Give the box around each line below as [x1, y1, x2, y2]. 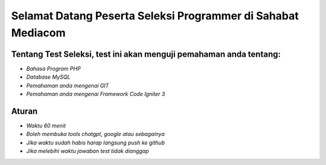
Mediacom [11, 26, 66, 39]
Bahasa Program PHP [26, 65, 81, 72]
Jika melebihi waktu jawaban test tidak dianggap [26, 147, 149, 155]
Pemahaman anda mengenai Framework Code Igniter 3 [26, 91, 165, 98]
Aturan [11, 106, 38, 116]
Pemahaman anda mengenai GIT [26, 82, 109, 89]
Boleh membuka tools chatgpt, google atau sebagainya [26, 131, 165, 138]
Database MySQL [26, 73, 71, 81]
